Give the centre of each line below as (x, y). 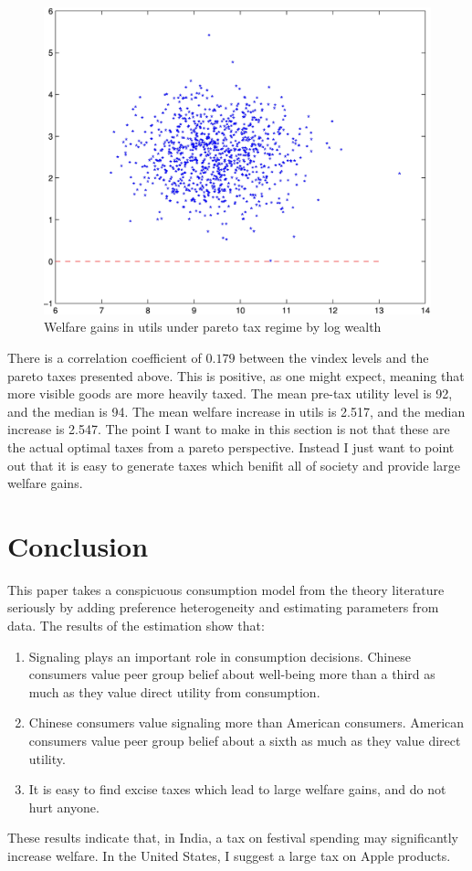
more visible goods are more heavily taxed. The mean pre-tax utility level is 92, (230, 393)
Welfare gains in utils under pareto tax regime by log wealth (213, 327)
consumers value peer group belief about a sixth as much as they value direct (245, 741)
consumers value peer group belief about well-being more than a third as (232, 674)
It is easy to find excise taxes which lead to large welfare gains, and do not (237, 789)
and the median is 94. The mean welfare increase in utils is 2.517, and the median (236, 411)
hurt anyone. (64, 807)
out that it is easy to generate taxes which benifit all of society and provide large (234, 465)
